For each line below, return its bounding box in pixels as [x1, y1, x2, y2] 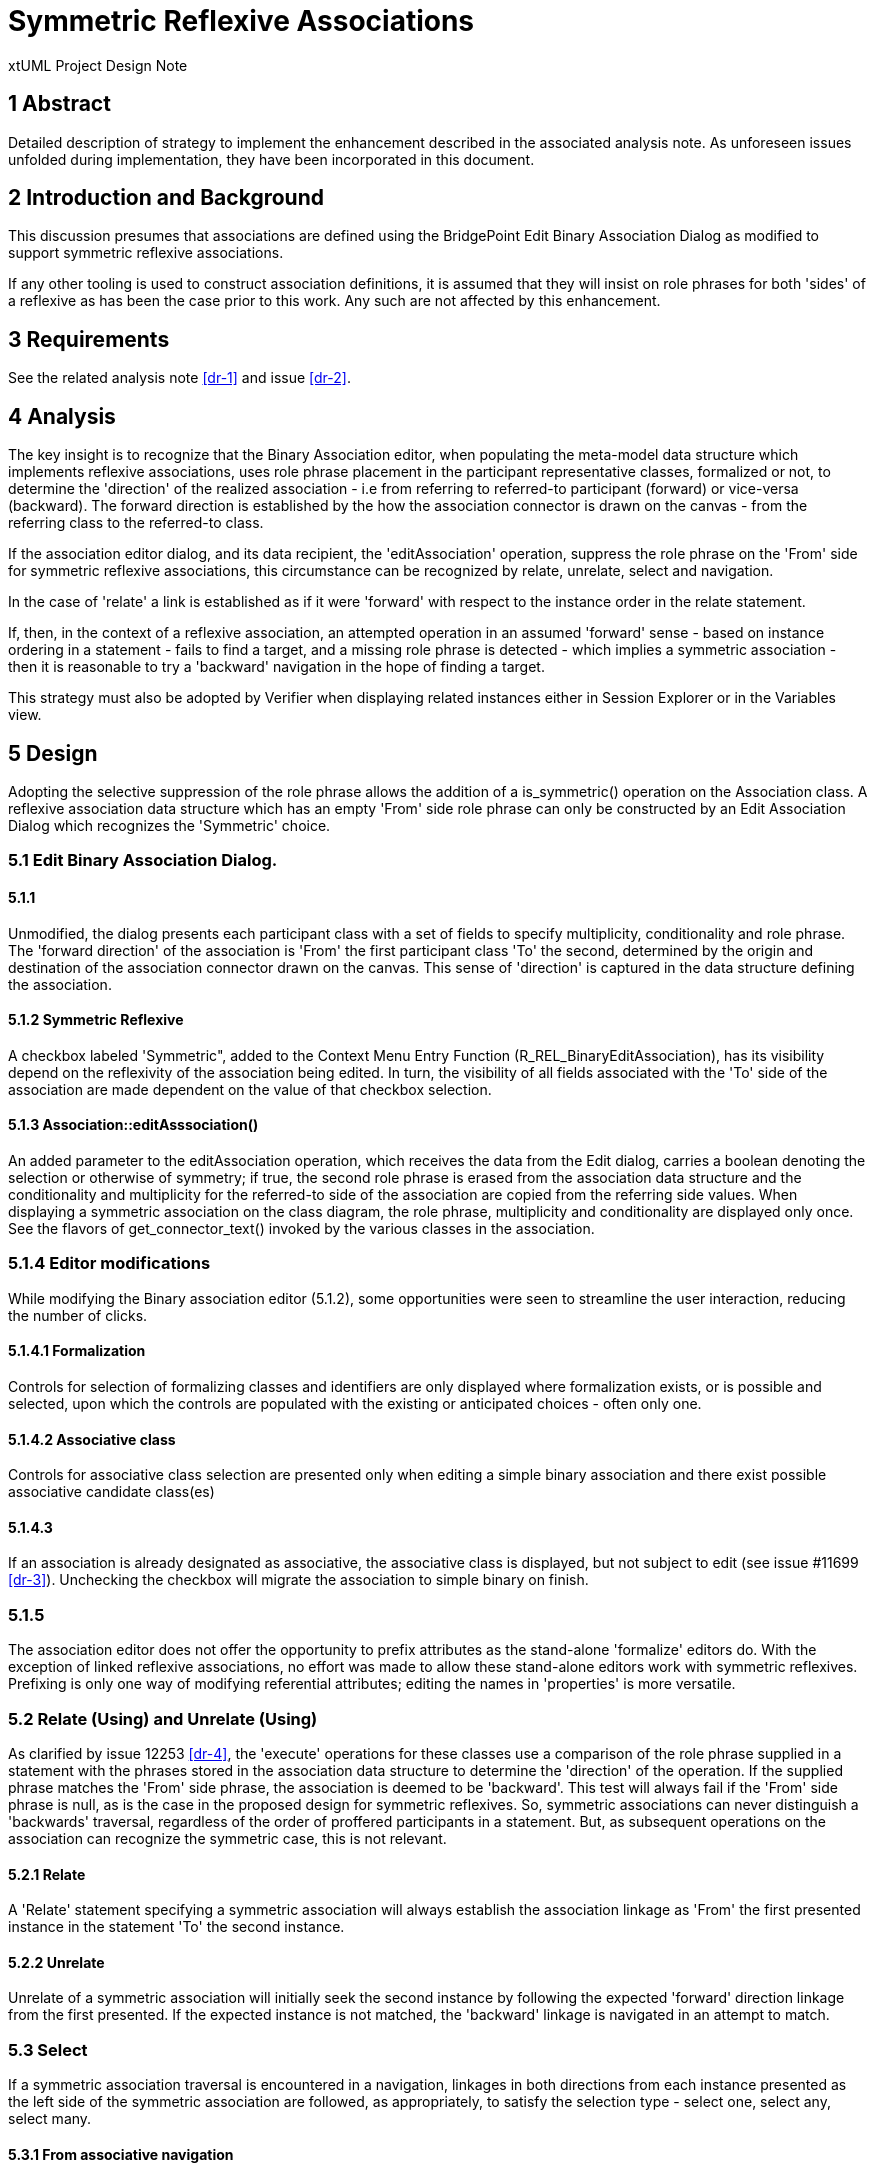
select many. [8, 2110, 92, 2128]
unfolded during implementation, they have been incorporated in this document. [8, 150, 535, 168]
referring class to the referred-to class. [8, 514, 264, 532]
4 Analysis [8, 403, 116, 429]
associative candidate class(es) [8, 1483, 215, 1501]
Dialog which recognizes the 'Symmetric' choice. [8, 816, 331, 834]
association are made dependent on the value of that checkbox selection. [8, 1080, 492, 1098]
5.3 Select [8, 2039, 88, 2060]
